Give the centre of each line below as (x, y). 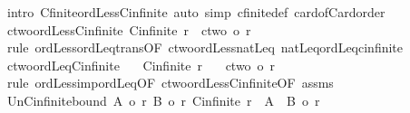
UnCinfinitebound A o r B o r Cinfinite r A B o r (163, 100)
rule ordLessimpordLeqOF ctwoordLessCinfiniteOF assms (170, 83)
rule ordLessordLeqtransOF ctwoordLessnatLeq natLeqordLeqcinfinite (205, 47)
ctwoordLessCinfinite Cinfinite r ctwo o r (129, 29)
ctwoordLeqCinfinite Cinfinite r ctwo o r (141, 65)
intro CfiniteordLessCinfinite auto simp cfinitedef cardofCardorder (196, 12)
